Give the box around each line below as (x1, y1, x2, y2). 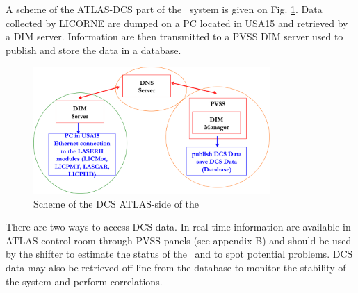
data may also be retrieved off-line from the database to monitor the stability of (6, 260, 346, 275)
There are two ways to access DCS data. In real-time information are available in (6, 219, 351, 234)
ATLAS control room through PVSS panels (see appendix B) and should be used (6, 233, 352, 247)
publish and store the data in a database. (6, 42, 181, 57)
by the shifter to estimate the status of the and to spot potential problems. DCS (6, 246, 353, 261)
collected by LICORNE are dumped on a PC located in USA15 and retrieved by (6, 15, 348, 30)
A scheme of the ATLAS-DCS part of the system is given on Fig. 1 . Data (6, 2, 323, 16)
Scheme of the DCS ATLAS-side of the (33, 196, 200, 210)
